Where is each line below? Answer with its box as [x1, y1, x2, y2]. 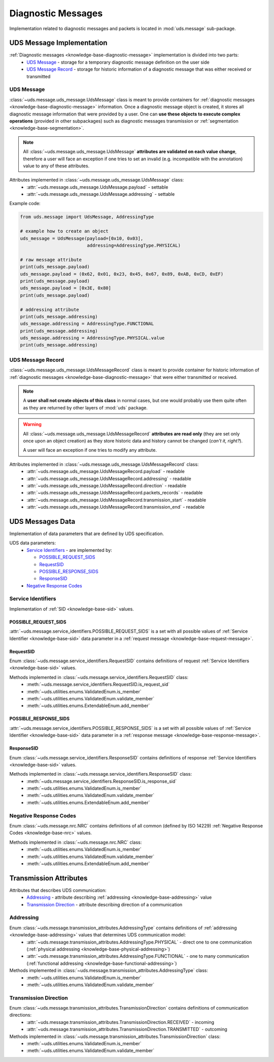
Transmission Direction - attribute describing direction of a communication [26, 901, 183, 907]
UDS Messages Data [9, 517, 76, 526]
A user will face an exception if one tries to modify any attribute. [23, 447, 157, 453]
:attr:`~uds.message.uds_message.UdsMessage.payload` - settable [26, 184, 168, 190]
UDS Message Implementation [9, 39, 108, 47]
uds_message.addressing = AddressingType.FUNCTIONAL [20, 321, 154, 327]
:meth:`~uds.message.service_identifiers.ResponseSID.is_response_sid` [26, 778, 177, 784]
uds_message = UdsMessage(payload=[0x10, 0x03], [20, 235, 144, 241]
